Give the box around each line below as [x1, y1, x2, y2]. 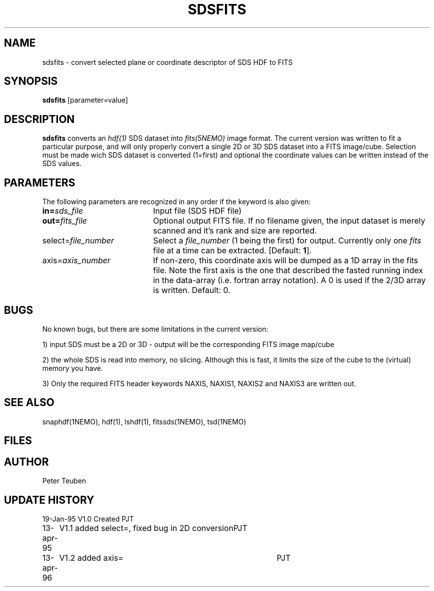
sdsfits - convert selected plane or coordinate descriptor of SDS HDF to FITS [42, 58, 293, 66]
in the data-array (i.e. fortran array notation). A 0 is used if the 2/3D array [153, 275, 426, 286]
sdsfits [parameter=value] [42, 96, 128, 105]
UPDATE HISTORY [4, 493, 95, 506]
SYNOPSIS [4, 75, 58, 88]
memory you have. [42, 363, 103, 372]
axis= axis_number [42, 255, 110, 266]
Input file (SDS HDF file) [153, 206, 242, 216]
